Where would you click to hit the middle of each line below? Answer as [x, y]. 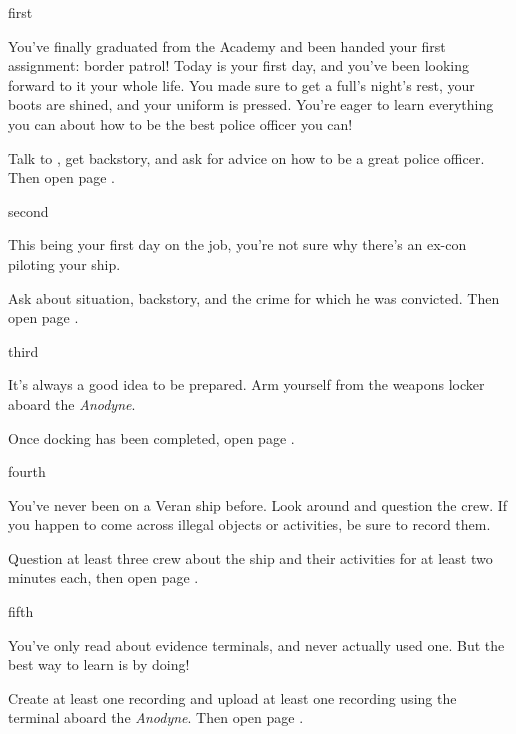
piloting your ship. [64, 263]
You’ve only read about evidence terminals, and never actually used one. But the [256, 644]
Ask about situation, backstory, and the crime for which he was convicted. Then [254, 297]
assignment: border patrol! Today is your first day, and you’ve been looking [239, 65]
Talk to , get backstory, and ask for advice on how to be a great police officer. [246, 157]
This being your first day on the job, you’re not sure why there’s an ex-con [237, 244]
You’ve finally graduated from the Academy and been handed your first [227, 45]
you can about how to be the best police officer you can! [180, 123]
